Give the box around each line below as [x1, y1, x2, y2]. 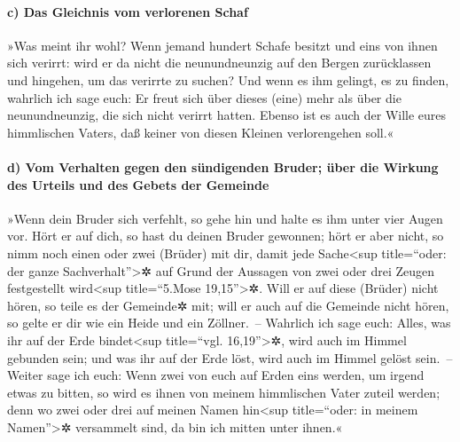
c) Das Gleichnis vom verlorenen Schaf [7, 2, 248, 20]
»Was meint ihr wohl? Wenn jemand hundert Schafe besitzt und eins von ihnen [7, 36, 438, 54]
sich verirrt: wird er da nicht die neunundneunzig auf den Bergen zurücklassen [7, 53, 432, 72]
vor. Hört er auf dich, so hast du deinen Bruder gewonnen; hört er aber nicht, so [7, 226, 444, 245]
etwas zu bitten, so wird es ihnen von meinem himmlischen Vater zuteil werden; [7, 383, 441, 401]
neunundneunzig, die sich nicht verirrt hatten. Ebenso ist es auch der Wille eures [7, 106, 447, 124]
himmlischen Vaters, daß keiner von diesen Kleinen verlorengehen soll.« [7, 122, 394, 141]
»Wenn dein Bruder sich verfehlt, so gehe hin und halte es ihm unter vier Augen [7, 209, 443, 227]
